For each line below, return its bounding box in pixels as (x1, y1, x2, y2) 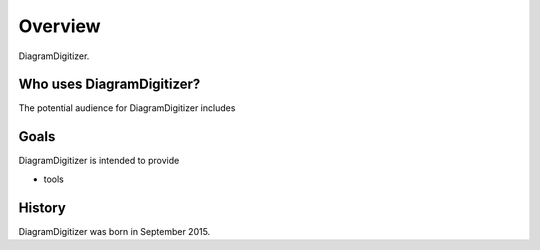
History (18, 199, 67, 216)
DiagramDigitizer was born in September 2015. (18, 225, 211, 237)
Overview (18, 15, 101, 37)
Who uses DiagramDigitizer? (18, 76, 201, 93)
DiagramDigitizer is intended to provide (18, 155, 180, 167)
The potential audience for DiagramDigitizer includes (18, 102, 236, 114)
